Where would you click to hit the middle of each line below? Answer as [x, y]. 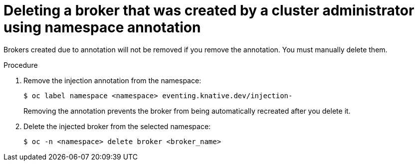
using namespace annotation [102, 27]
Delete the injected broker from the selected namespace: [117, 126]
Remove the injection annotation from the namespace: [112, 80]
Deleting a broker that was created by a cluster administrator [209, 10]
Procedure [21, 65]
